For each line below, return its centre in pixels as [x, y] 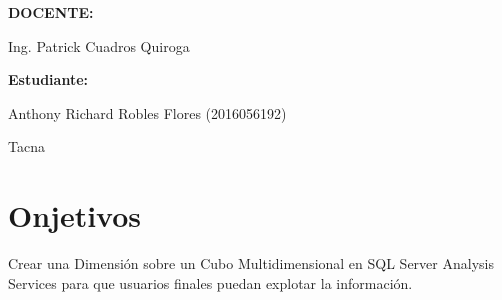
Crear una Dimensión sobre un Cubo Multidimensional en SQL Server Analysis [251, 263]
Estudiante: [48, 79]
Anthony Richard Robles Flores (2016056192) [147, 112]
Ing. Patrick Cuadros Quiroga [99, 45]
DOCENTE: [51, 12]
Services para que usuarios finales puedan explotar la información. [210, 282]
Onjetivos [75, 215]
